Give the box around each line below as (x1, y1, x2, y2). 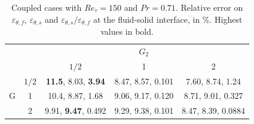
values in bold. (100, 25, 154, 38)
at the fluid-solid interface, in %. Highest (93, 13, 243, 25)
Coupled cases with (11, 1, 82, 13)
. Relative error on (175, 1, 243, 13)
